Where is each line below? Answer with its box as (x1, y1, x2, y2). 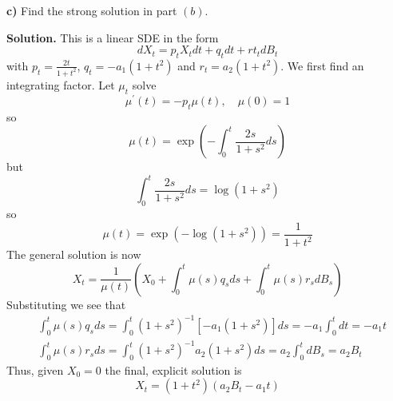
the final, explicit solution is (105, 361, 242, 378)
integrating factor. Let (6, 76, 115, 93)
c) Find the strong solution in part (6, 2, 177, 18)
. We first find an (280, 57, 364, 73)
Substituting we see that (6, 296, 126, 312)
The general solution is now (6, 246, 141, 263)
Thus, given (6, 361, 64, 378)
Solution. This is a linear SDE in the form (6, 29, 219, 46)
